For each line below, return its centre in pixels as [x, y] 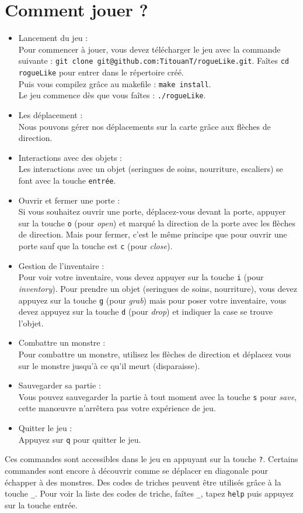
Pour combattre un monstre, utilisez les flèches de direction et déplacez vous [155, 354]
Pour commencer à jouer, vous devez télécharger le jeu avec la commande [149, 49]
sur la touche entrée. [41, 505]
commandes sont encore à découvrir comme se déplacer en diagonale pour [137, 470]
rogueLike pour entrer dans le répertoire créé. [101, 72]
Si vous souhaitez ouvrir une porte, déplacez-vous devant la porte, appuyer [152, 211]
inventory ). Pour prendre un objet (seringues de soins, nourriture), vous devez [158, 288]
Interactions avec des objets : [70, 157]
